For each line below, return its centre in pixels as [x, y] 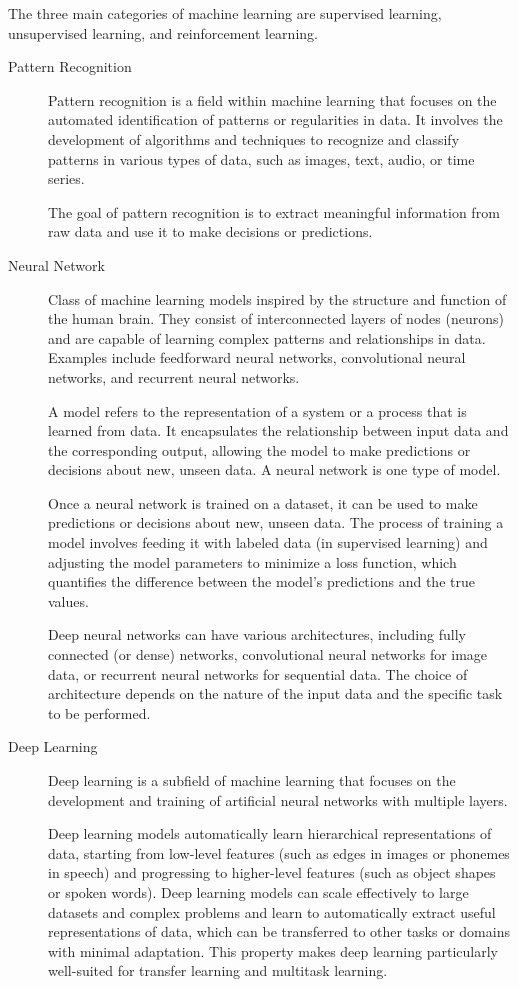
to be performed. [99, 712]
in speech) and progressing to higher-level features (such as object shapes [272, 872]
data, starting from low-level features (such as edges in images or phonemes [279, 852]
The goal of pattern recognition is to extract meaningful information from [274, 211]
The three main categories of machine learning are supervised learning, [225, 13]
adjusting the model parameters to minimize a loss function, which [252, 561]
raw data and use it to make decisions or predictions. [210, 231]
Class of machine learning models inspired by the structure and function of [277, 298]
